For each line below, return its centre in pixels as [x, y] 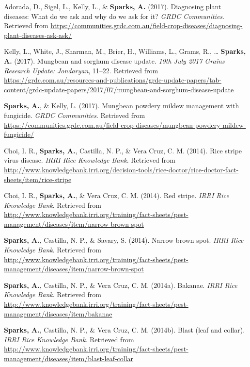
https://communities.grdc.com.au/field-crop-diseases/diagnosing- [147, 25]
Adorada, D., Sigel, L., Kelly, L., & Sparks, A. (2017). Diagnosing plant [113, 6]
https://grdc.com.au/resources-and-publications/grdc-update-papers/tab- [113, 80]
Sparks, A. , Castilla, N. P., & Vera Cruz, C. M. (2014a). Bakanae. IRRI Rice [121, 285]
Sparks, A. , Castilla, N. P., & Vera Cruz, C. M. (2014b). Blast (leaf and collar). [125, 330]
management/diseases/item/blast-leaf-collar [69, 358]
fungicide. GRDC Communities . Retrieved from [75, 115]
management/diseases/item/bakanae [58, 313]
